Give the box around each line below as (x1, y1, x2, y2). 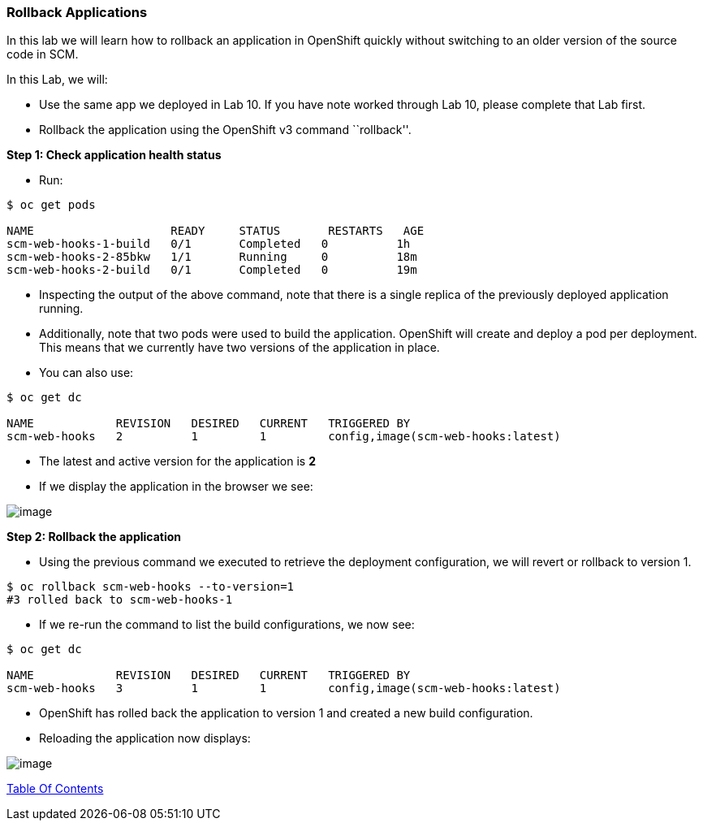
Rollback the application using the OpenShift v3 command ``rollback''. (39, 123, 412, 137)
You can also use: (39, 366, 134, 380)
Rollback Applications (6, 4, 148, 20)
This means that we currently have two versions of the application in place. (39, 340, 440, 355)
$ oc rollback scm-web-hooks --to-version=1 (6, 580, 295, 594)
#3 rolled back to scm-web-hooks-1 (6, 593, 233, 607)
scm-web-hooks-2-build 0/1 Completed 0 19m (6, 263, 417, 277)
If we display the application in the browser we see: (39, 479, 313, 494)
